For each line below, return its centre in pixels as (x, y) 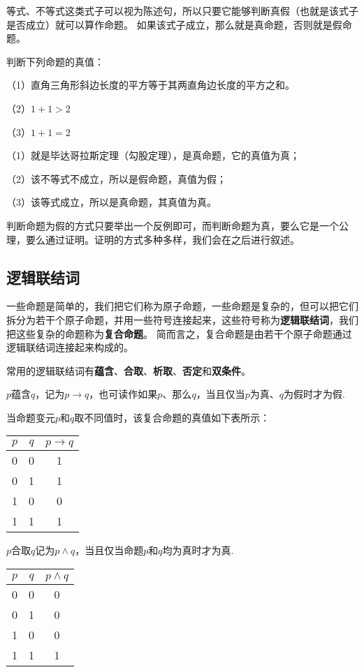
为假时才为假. (314, 394)
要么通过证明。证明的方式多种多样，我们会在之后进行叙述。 (162, 239)
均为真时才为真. (198, 550)
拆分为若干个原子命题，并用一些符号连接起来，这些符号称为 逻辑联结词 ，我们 (182, 319)
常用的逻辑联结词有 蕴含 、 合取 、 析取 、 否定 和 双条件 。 (129, 370)
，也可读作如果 (123, 394)
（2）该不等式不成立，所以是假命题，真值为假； (116, 178)
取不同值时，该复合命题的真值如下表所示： (172, 417)
